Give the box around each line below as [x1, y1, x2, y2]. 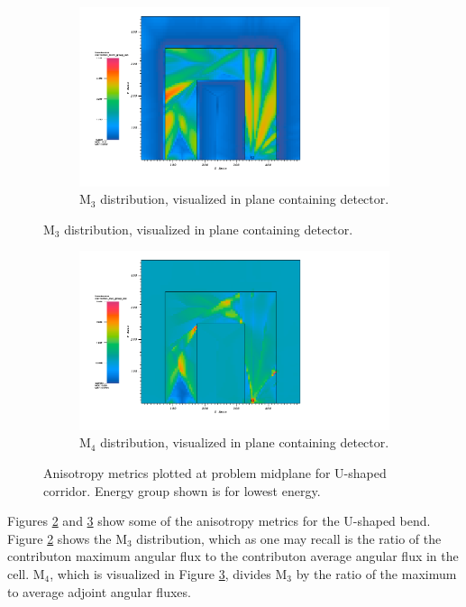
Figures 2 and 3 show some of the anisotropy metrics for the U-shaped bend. [7, 511, 431, 530]
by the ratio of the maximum [296, 565, 457, 583]
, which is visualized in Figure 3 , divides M [50, 565, 288, 583]
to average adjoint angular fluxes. [7, 582, 191, 601]
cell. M [7, 565, 45, 583]
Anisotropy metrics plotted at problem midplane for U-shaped [43, 464, 387, 483]
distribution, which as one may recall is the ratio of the [136, 529, 442, 547]
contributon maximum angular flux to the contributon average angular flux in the [7, 547, 459, 566]
